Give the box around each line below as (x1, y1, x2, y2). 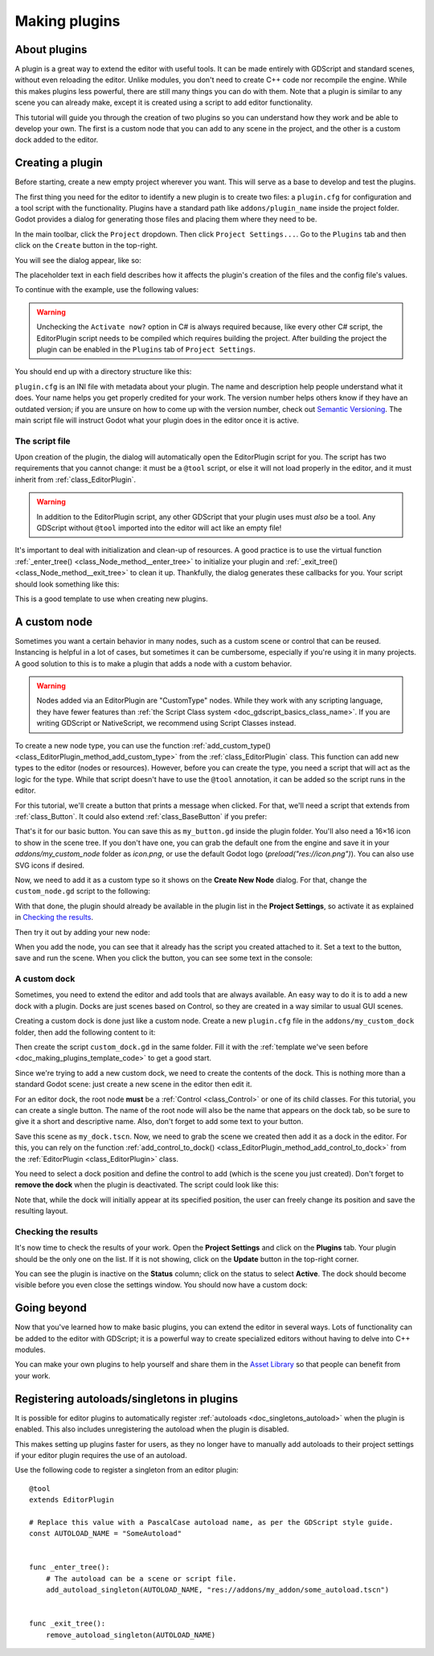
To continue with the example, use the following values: (14, 285, 199, 295)
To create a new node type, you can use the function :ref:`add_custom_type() (14, 740, 271, 750)
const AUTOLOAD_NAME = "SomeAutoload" (29, 1529, 182, 1539)
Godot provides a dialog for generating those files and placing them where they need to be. (14, 214, 317, 225)
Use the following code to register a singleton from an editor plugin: (14, 1465, 239, 1475)
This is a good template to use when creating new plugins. (14, 594, 208, 603)
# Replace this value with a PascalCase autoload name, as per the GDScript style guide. (29, 1518, 394, 1526)
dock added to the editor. (14, 135, 99, 145)
